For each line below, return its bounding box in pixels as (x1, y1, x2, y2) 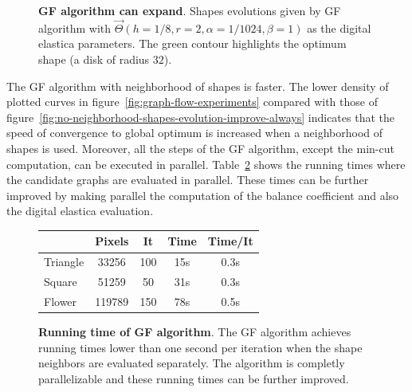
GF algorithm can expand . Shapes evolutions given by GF (38, 2, 341, 18)
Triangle (44, 253, 84, 270)
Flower (44, 292, 77, 309)
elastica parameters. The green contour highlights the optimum (38, 35, 347, 52)
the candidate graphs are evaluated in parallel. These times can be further (6, 171, 369, 188)
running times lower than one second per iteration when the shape (38, 339, 363, 355)
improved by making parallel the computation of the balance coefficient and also (6, 186, 399, 203)
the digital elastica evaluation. (6, 202, 154, 219)
